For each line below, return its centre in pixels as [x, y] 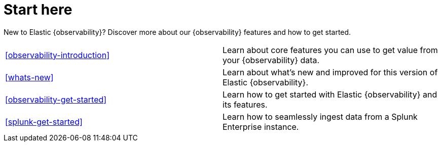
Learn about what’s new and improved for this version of [330, 72]
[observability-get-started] [56, 99]
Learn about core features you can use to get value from [330, 50]
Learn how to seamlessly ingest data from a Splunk [320, 116]
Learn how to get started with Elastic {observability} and [330, 94]
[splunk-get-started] [44, 121]
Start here [38, 10]
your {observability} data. [271, 60]
